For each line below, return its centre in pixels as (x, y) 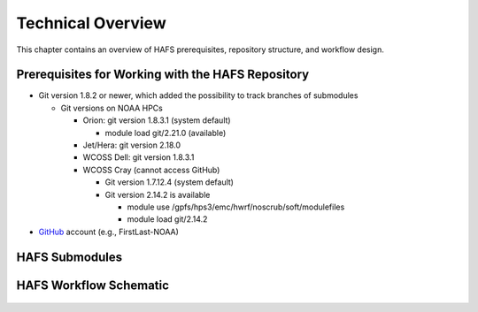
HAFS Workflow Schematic (93, 285)
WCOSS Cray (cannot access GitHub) (151, 170)
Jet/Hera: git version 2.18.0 (132, 145)
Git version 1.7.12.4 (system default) (170, 182)
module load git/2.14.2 (167, 219)
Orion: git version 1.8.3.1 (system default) (157, 120)
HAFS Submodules (69, 257)
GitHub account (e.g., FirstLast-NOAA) (108, 232)
